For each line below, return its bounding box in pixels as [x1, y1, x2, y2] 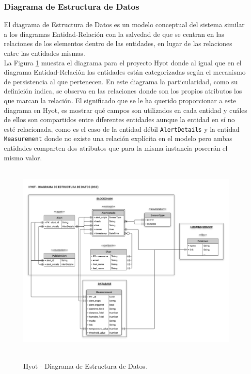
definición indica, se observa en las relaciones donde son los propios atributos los [4, 86, 242, 96]
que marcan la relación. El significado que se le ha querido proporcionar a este [4, 95, 236, 105]
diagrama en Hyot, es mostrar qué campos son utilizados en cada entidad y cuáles [4, 105, 247, 115]
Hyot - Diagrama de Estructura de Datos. [23, 360, 147, 371]
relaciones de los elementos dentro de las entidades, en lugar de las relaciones [4, 38, 232, 48]
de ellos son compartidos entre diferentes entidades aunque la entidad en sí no [4, 114, 235, 125]
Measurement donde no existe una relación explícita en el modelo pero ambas [4, 133, 233, 143]
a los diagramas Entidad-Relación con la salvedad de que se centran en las [4, 29, 224, 39]
